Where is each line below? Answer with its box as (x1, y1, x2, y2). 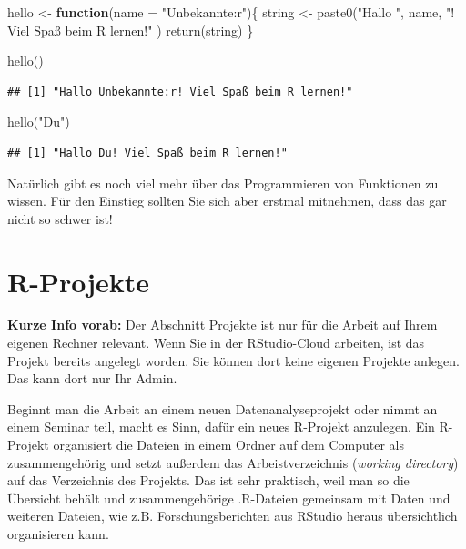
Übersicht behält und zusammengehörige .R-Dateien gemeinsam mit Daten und (7, 488, 451, 507)
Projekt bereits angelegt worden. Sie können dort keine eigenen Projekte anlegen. (7, 351, 460, 370)
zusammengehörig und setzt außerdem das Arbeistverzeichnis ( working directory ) (7, 452, 459, 472)
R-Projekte (7, 262, 150, 300)
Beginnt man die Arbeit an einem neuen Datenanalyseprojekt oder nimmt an (7, 399, 438, 418)
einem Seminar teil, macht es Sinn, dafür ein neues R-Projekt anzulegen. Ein (7, 417, 435, 436)
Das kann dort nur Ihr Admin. (7, 369, 177, 388)
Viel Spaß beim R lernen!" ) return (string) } (7, 20, 254, 39)
